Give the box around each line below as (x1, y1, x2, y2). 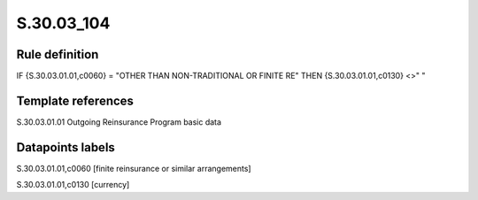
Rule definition (16, 47, 99, 62)
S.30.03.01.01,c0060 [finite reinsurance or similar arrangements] (16, 163, 251, 173)
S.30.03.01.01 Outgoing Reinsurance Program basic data (16, 116, 221, 127)
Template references (16, 93, 135, 108)
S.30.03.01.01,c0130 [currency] (16, 180, 130, 190)
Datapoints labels (16, 140, 115, 155)
